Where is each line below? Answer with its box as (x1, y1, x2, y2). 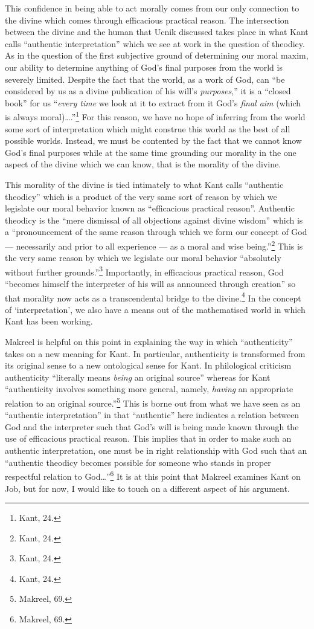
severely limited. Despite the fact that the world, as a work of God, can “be (5, 73, 285, 85)
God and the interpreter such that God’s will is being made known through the (5, 420, 299, 433)
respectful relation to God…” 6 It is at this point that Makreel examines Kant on (5, 468, 301, 482)
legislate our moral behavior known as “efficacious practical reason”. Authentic (5, 202, 295, 215)
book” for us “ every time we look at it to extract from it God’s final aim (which (5, 96, 301, 109)
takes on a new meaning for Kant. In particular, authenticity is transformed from (5, 347, 306, 360)
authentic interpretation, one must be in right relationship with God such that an (5, 444, 307, 457)
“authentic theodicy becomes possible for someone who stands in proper (5, 456, 271, 468)
